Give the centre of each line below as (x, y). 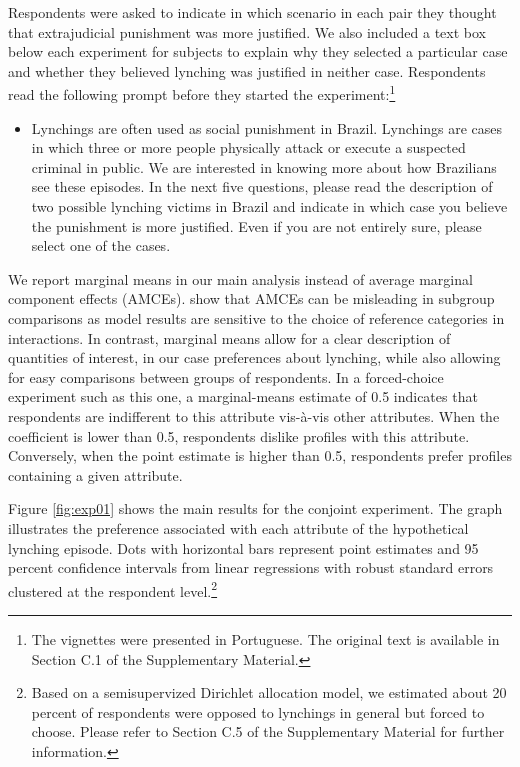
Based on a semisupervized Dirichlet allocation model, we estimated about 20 (269, 692)
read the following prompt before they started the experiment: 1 (202, 93)
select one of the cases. (101, 245)
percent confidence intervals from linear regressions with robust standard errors (251, 567)
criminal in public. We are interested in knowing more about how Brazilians (264, 166)
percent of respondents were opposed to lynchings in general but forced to (258, 711)
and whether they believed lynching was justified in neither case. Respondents (247, 70)
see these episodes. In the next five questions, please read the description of (262, 186)
